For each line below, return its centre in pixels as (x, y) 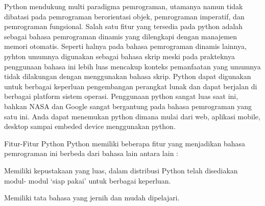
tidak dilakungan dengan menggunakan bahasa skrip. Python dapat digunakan (128, 76)
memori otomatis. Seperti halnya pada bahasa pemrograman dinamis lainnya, (125, 46)
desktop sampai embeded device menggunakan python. (90, 126)
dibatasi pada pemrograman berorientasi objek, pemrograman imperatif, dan (124, 16)
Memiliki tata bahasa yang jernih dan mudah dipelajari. (92, 198)
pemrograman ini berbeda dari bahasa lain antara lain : (91, 153)
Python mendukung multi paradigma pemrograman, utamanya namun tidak (124, 6)
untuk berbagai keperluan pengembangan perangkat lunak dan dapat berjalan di (131, 86)
